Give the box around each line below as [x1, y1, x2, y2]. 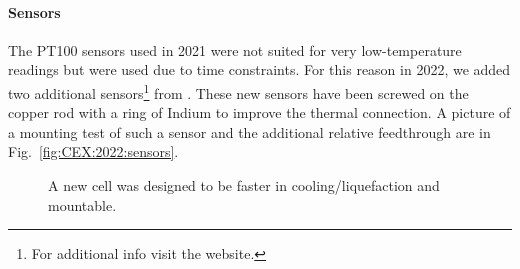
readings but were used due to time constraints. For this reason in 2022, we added [8, 59, 511, 80]
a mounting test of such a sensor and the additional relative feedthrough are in [8, 121, 491, 142]
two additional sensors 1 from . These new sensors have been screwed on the [8, 79, 469, 103]
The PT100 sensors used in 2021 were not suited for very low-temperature [8, 39, 462, 60]
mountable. [48, 194, 117, 215]
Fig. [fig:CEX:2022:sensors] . [8, 141, 179, 162]
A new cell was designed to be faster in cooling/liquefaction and [48, 175, 440, 196]
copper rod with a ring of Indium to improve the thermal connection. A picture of [8, 102, 511, 123]
